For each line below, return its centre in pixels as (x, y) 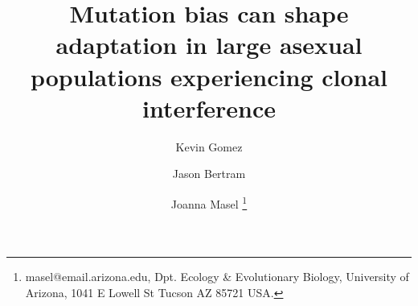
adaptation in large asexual (209, 45)
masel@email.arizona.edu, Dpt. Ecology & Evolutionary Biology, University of (217, 277)
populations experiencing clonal (209, 76)
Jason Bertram (209, 174)
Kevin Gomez (209, 146)
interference (209, 108)
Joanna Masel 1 (209, 202)
